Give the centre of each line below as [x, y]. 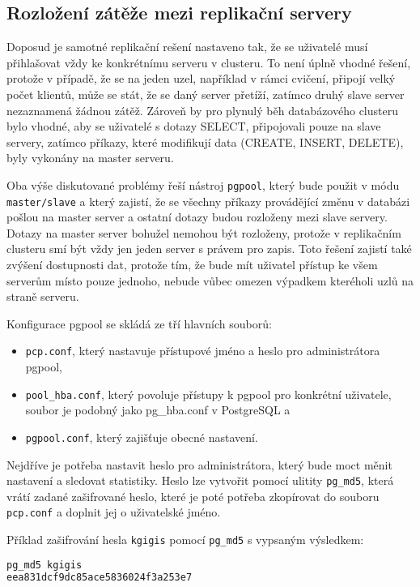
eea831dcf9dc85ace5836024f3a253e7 [100, 577]
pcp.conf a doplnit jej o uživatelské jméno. [114, 512]
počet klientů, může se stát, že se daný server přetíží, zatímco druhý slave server [206, 94]
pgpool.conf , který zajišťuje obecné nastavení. [142, 437]
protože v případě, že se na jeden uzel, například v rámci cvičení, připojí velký [201, 78]
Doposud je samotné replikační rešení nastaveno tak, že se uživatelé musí [187, 47]
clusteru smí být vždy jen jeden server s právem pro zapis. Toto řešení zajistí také [209, 249]
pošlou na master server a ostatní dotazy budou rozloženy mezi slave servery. [197, 217]
